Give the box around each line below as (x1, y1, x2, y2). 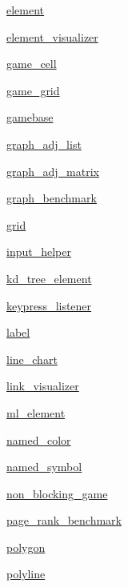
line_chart (6, 350, 58, 367)
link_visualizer (6, 377, 79, 394)
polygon (6, 538, 46, 555)
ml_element (6, 404, 66, 421)
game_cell (6, 55, 57, 72)
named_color (6, 431, 71, 448)
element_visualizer (6, 28, 98, 45)
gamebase (6, 109, 54, 126)
